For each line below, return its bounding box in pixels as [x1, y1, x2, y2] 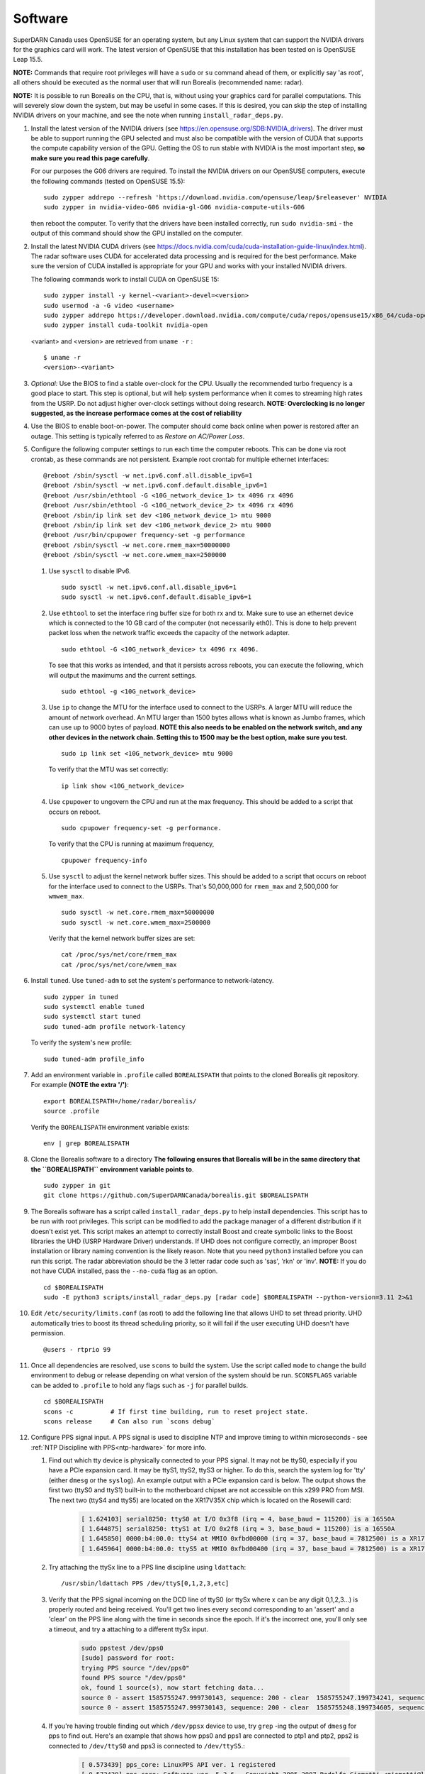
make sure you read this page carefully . [30, 153, 150, 162]
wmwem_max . [48, 891, 84, 900]
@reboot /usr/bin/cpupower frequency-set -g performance [43, 531, 246, 539]
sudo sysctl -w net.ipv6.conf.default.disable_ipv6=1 [61, 593, 251, 601]
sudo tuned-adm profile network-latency [43, 1023, 186, 1030]
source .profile [43, 1107, 100, 1115]
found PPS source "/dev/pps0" [81, 1673, 186, 1682]
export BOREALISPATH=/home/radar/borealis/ [43, 1097, 197, 1105]
